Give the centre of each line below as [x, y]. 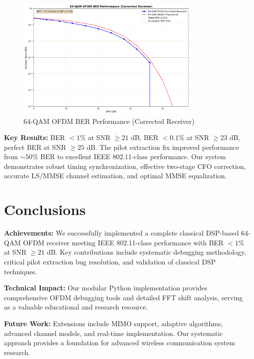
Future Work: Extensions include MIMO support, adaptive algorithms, [114, 323]
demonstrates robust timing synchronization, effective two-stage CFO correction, [125, 166]
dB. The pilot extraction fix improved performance [163, 147]
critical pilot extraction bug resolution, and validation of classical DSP [110, 261]
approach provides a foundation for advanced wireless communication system [120, 343]
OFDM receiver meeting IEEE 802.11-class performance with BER [123, 242]
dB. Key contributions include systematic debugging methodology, [146, 252]
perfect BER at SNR [35, 147]
